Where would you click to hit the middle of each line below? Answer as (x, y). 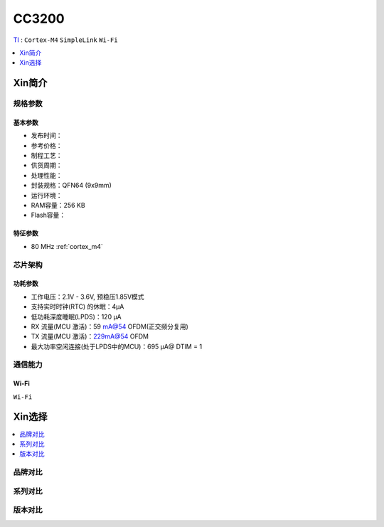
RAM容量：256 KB (58, 206)
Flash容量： (48, 215)
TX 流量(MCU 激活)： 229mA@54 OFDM (90, 336)
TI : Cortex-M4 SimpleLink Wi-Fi (65, 40)
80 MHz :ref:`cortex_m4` (67, 246)
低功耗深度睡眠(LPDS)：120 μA (76, 316)
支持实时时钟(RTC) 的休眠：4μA (78, 307)
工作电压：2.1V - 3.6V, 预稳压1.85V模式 (88, 297)
